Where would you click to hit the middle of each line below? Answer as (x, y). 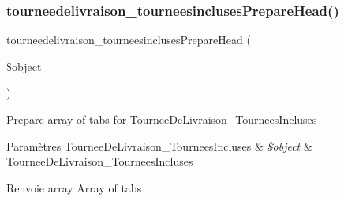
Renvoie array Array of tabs (74, 187)
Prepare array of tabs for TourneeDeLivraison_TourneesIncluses (162, 119)
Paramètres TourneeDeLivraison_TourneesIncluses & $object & (159, 145)
